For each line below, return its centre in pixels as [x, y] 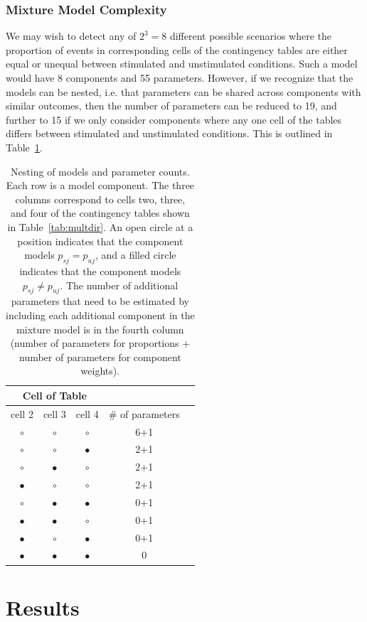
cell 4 [87, 413]
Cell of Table [54, 395]
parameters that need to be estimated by [100, 301]
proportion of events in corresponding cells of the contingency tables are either [177, 49]
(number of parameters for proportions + [100, 343]
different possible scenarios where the [251, 36]
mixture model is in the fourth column [100, 329]
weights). [100, 371]
